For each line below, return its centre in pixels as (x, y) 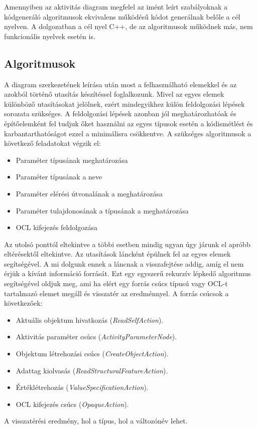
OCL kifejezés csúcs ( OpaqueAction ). (72, 404)
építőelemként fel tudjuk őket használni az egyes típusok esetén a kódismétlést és (128, 123)
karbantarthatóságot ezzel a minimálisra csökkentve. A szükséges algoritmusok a (128, 133)
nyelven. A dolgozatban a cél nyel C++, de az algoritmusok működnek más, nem (128, 26)
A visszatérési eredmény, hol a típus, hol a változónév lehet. (96, 421)
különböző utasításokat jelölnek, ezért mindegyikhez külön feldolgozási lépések (124, 103)
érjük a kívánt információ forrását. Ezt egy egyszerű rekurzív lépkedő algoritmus (127, 273)
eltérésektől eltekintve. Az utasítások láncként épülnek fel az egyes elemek (117, 254)
